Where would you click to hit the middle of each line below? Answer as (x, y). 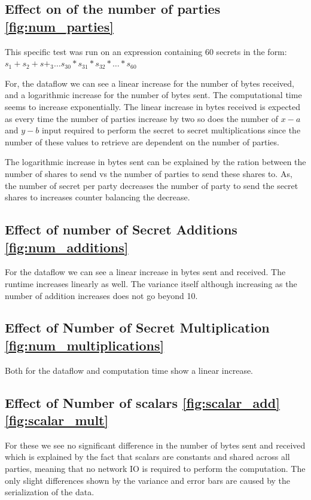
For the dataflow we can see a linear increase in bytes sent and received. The (145, 272)
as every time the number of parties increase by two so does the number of (142, 118)
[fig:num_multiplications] (85, 345)
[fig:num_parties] (59, 26)
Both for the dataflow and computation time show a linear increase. (129, 370)
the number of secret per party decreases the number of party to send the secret (152, 185)
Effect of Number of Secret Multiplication (137, 327)
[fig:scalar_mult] (57, 420)
